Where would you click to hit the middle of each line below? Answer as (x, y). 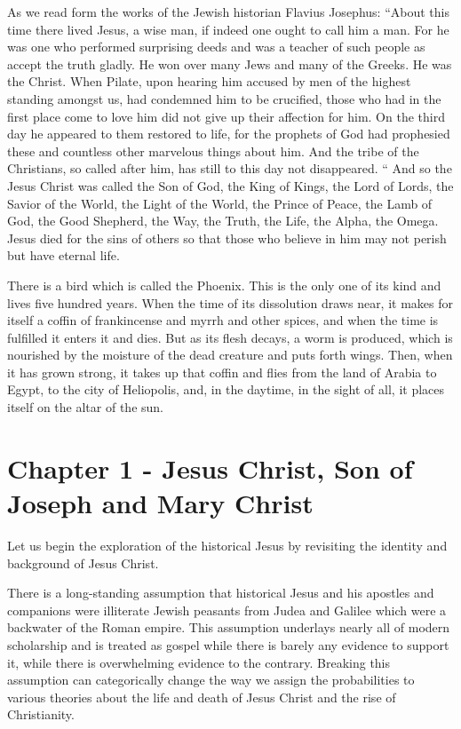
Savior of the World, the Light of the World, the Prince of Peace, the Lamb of (220, 203)
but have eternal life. (64, 255)
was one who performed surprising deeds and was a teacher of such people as (216, 47)
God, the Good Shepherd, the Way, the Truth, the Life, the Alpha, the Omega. (223, 221)
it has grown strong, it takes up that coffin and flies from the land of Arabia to (222, 372)
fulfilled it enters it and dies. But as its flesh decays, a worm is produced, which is (230, 337)
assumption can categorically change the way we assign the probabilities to (211, 680)
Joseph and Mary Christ (160, 503)
